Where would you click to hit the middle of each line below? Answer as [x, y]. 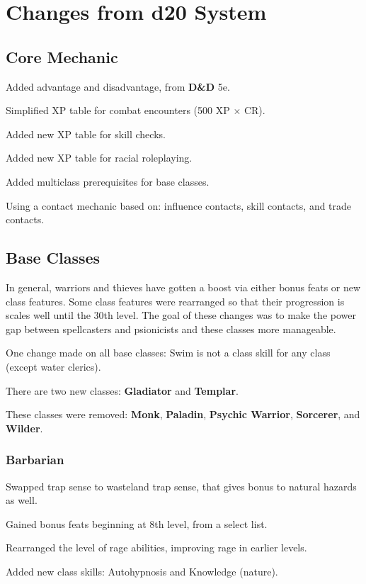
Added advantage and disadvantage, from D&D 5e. [118, 86]
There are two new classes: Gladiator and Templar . [122, 390]
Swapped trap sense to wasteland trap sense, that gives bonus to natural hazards [181, 486]
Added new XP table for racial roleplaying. [99, 158]
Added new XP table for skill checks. [86, 134]
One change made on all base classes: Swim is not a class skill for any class [168, 353]
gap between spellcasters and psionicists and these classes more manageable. [171, 328]
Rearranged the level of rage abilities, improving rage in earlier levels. [156, 547]
